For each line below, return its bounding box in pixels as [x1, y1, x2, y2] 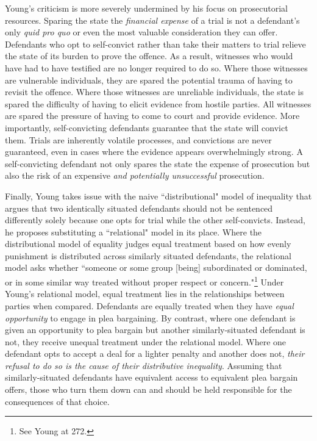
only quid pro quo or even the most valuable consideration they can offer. [5, 26, 278, 38]
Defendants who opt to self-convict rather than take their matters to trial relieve [5, 37, 306, 50]
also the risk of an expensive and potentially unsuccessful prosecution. [5, 169, 265, 182]
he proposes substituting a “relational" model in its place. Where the [5, 225, 262, 238]
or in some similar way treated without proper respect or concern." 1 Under [5, 274, 284, 288]
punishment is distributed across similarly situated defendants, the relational [5, 249, 291, 262]
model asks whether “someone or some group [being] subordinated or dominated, [5, 261, 307, 274]
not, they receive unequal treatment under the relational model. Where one [5, 335, 287, 348]
